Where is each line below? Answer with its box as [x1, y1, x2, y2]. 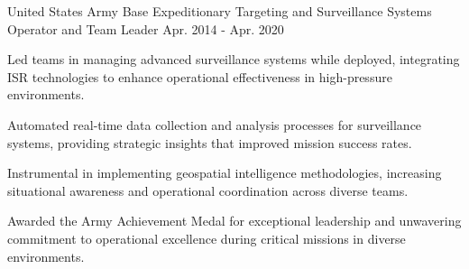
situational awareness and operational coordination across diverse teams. [7, 181, 409, 199]
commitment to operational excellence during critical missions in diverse [7, 228, 406, 247]
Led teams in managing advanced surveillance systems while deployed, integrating [7, 50, 460, 69]
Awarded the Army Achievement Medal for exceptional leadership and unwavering [7, 211, 462, 230]
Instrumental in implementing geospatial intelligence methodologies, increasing [7, 163, 442, 182]
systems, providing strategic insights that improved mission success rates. [7, 133, 412, 152]
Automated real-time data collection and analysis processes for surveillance [7, 115, 422, 134]
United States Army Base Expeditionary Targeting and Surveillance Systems [7, 2, 432, 20]
